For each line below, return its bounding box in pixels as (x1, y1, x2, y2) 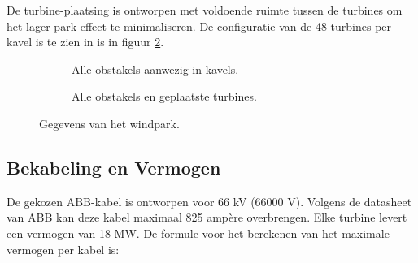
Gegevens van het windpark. (39, 114, 180, 131)
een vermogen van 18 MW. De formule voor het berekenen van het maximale (7, 224, 390, 241)
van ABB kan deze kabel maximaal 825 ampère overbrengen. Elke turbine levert (7, 209, 407, 226)
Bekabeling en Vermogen (7, 154, 221, 179)
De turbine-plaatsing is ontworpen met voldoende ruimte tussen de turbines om (7, 2, 403, 18)
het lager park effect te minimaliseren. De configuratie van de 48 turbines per (7, 17, 392, 34)
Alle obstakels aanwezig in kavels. (72, 60, 239, 77)
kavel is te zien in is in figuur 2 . (7, 33, 164, 50)
